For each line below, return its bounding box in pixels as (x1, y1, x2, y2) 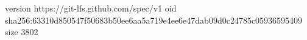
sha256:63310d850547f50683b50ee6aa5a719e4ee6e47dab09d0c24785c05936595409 (5, 13, 303, 26)
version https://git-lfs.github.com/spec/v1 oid (5, 2, 177, 14)
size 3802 (5, 25, 38, 38)
